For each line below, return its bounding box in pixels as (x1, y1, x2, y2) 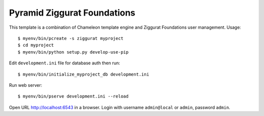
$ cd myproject (18, 42, 54, 48)
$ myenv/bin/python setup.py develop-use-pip (18, 49, 129, 55)
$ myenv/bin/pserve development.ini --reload (18, 94, 129, 99)
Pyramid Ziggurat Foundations (9, 7, 135, 18)
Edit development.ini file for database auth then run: (9, 60, 120, 66)
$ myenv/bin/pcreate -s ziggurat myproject (18, 36, 124, 41)
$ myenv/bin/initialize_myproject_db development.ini (18, 71, 149, 77)
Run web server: (9, 82, 43, 88)
